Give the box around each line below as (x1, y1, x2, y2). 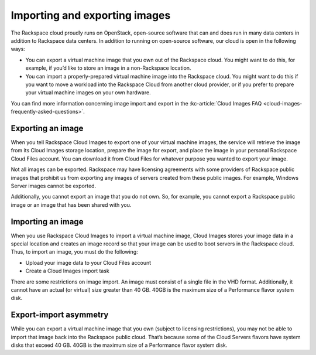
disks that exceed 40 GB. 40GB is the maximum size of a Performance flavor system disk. (11, 342, 228, 349)
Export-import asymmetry (11, 310, 109, 320)
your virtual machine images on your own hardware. (25, 89, 152, 96)
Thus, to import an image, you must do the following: (11, 248, 139, 255)
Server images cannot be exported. (11, 182, 97, 189)
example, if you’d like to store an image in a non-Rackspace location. (25, 64, 191, 71)
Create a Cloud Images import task (25, 267, 109, 275)
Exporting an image (11, 123, 84, 133)
